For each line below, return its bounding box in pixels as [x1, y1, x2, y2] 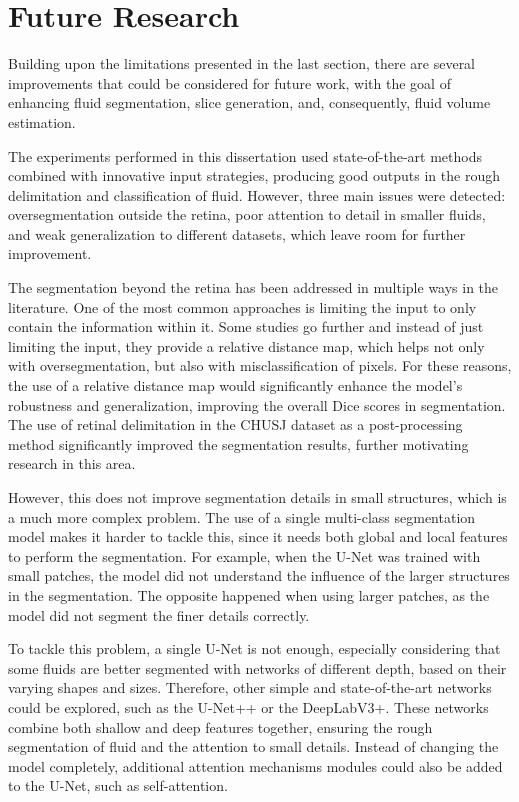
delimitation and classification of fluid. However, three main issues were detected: [8, 184, 506, 205]
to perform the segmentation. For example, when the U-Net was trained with [8, 545, 481, 566]
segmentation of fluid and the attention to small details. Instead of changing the [8, 736, 499, 757]
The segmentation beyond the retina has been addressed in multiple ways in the [8, 277, 499, 298]
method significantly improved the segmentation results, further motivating [8, 433, 469, 454]
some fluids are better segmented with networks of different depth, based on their [8, 657, 507, 678]
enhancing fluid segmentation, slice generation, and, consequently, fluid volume [8, 92, 491, 113]
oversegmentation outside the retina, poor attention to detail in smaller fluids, [8, 204, 486, 225]
